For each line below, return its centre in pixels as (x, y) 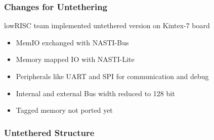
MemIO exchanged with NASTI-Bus (72, 42)
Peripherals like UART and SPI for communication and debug (112, 76)
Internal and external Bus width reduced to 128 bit (95, 93)
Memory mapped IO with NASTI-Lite (75, 59)
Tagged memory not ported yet (64, 110)
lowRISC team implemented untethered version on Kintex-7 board (107, 25)
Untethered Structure (49, 132)
